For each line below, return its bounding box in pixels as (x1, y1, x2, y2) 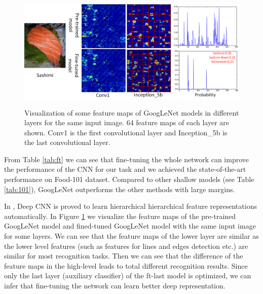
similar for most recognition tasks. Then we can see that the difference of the (4, 250, 243, 261)
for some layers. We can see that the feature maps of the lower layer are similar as (4, 231, 259, 241)
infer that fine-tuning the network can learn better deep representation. (4, 280, 226, 290)
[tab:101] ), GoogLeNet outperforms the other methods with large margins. (4, 183, 235, 194)
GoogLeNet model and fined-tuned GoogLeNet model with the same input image (4, 220, 256, 231)
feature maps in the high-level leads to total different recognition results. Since (4, 260, 248, 271)
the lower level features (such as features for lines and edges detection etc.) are (4, 240, 248, 251)
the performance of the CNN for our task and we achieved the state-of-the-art (4, 164, 246, 174)
